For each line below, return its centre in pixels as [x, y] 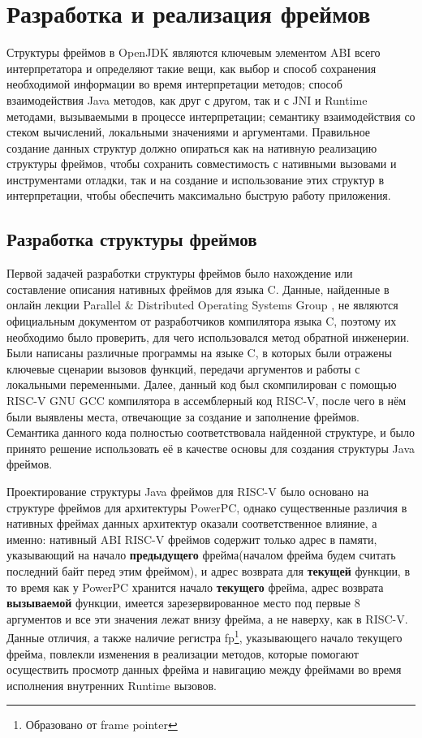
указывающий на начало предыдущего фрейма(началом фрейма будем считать [201, 555]
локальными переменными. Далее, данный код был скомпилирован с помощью [202, 384]
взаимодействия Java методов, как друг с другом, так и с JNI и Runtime [187, 99]
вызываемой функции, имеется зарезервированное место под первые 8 [183, 603]
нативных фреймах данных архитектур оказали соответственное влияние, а [192, 523]
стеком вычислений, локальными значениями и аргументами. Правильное [189, 132]
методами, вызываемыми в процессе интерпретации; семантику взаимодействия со [211, 116]
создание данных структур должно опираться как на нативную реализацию [192, 147]
